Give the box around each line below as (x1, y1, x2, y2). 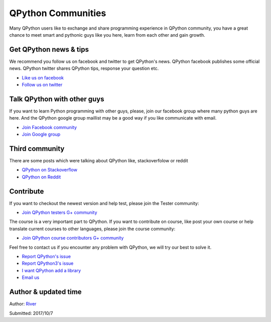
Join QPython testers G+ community (22, 209, 97, 216)
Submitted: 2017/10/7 (9, 310, 53, 316)
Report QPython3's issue (22, 260, 74, 266)
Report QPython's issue (22, 254, 71, 260)
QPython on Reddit (22, 174, 61, 180)
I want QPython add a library (22, 267, 81, 273)
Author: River (9, 301, 37, 307)
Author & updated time (9, 288, 82, 296)
